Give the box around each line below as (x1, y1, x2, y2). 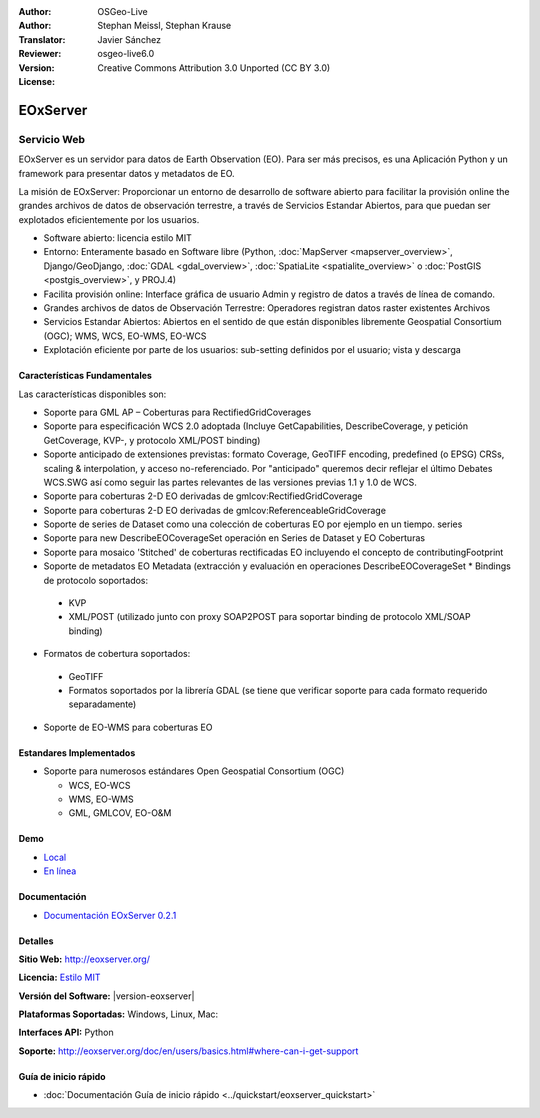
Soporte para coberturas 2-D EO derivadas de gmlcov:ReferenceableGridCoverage (43, 504, 387, 516)
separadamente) (68, 698, 137, 710)
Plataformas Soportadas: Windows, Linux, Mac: (18, 1008, 219, 1020)
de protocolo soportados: (43, 574, 149, 586)
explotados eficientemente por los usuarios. (18, 213, 200, 225)
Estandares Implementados (18, 746, 136, 759)
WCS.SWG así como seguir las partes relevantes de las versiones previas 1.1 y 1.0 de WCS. (43, 476, 417, 488)
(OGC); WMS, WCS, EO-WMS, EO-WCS (43, 330, 207, 342)
